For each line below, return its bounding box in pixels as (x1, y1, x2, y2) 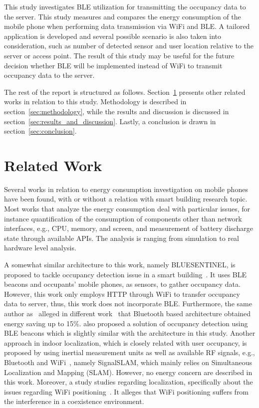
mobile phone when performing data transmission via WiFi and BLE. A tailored (4, 21, 250, 31)
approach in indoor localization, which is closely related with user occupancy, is (4, 337, 247, 348)
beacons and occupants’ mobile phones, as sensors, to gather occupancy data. (4, 279, 241, 289)
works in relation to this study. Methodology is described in (4, 96, 187, 107)
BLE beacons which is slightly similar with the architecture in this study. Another (4, 328, 256, 338)
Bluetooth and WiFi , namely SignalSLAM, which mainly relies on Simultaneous (4, 357, 253, 367)
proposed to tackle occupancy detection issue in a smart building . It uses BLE (4, 269, 247, 279)
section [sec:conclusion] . (4, 126, 77, 136)
